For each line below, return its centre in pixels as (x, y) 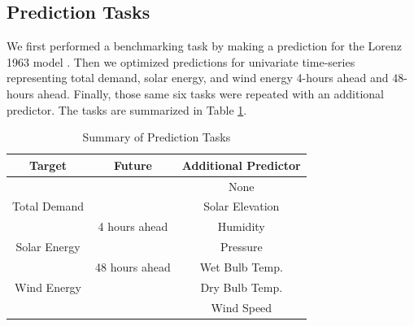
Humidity (241, 226)
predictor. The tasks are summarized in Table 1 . (127, 109)
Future (133, 165)
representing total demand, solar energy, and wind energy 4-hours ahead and (198, 78)
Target (48, 165)
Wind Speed (242, 307)
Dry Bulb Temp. (242, 287)
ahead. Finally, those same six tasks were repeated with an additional (211, 93)
